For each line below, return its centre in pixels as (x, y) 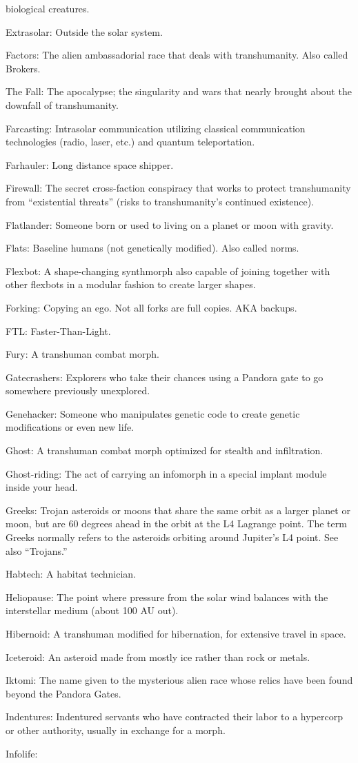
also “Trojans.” (37, 550)
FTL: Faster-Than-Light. (58, 330)
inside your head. (42, 487)
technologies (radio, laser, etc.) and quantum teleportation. (130, 142)
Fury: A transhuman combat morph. (82, 354)
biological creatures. (48, 8)
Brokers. (23, 68)
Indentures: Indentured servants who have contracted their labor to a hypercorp (175, 716)
